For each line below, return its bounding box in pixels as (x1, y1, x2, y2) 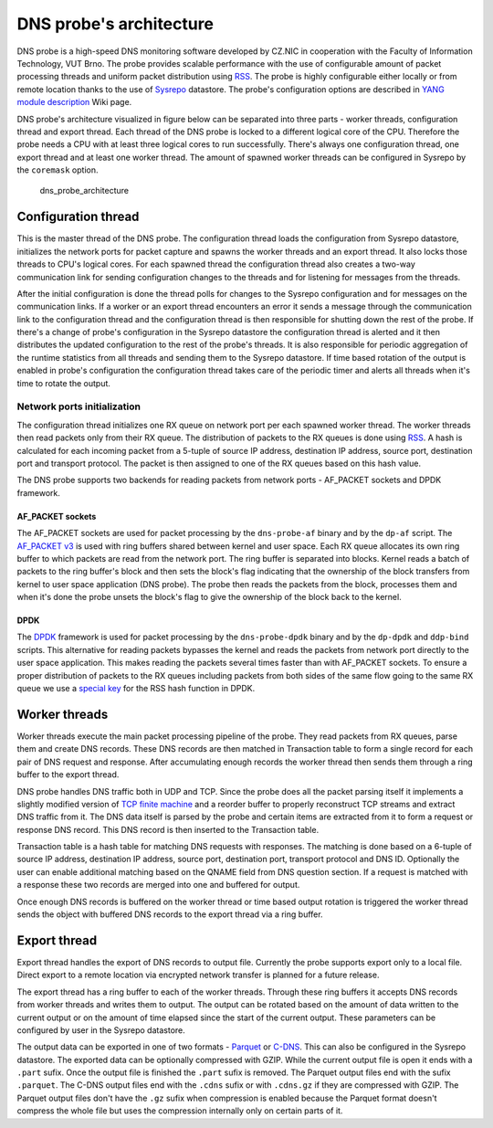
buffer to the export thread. (16, 769, 120, 780)
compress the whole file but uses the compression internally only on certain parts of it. (16, 1105, 343, 1116)
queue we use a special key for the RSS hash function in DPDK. (16, 683, 256, 694)
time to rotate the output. (16, 377, 111, 388)
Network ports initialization (16, 400, 142, 413)
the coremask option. (16, 164, 99, 175)
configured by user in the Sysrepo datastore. (16, 1024, 186, 1036)
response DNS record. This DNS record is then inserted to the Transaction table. (16, 824, 320, 835)
